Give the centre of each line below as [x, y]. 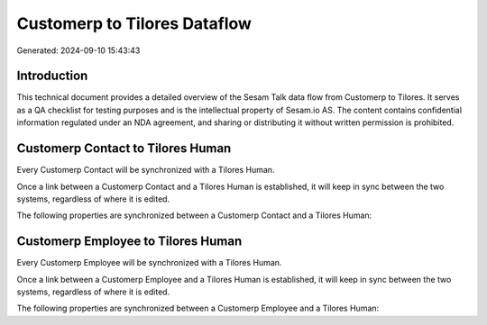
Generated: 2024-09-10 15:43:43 [78, 50]
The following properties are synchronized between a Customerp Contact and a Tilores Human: [194, 215]
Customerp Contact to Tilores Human [124, 149]
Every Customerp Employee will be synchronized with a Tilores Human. [149, 263]
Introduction [52, 76]
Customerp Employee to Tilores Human [129, 242]
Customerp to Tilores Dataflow [134, 23]
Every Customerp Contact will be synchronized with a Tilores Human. [146, 170]
